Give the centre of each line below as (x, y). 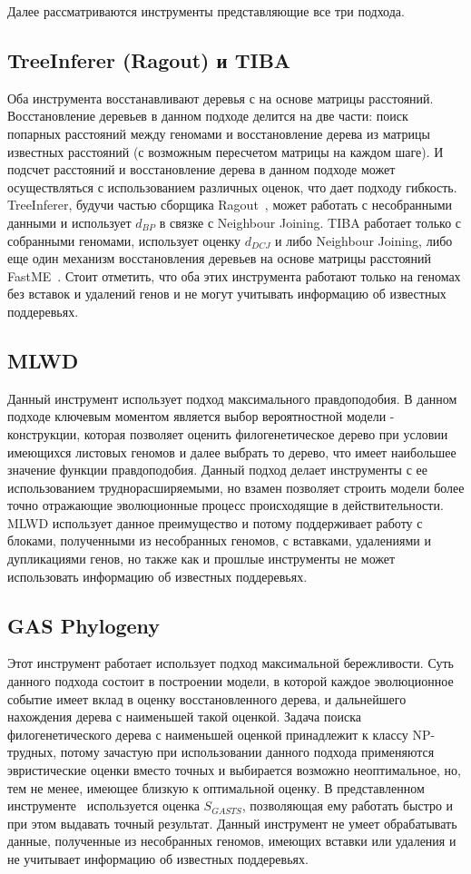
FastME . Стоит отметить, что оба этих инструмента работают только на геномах (234, 275)
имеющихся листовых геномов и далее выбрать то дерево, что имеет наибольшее (232, 452)
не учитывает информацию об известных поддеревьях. (158, 858)
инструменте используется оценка (103, 805)
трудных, (32, 752)
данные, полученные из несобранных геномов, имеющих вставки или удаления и (232, 841)
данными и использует (69, 222)
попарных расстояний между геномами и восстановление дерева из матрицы (219, 133)
